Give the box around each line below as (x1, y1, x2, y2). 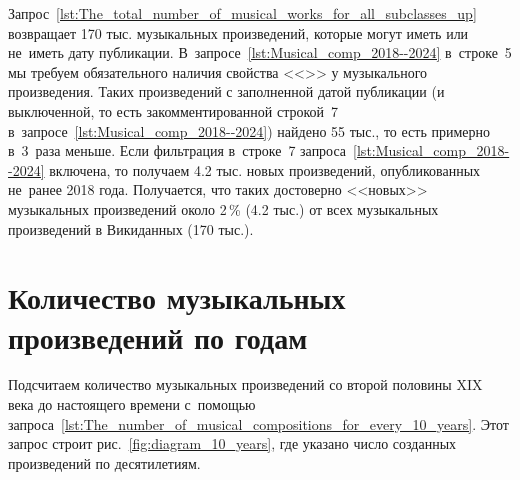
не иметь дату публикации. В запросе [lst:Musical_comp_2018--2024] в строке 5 (8, 42, 512, 63)
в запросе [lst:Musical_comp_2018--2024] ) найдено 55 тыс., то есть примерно (8, 120, 490, 141)
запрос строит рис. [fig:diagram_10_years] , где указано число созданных (8, 433, 457, 454)
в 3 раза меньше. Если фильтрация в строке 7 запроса (8, 140, 347, 161)
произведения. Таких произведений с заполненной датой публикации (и (8, 81, 445, 102)
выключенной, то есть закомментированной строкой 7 (8, 100, 339, 121)
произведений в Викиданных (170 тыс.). (8, 218, 254, 239)
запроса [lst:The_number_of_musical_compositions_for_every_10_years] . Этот (8, 413, 509, 434)
